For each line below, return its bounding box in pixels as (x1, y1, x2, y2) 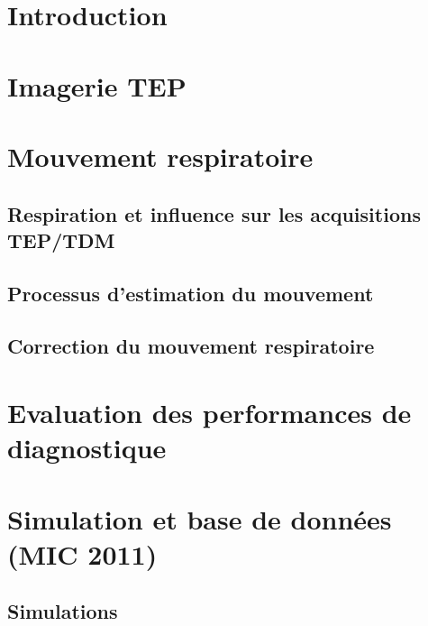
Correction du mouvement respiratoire (7, 332, 375, 360)
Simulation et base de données (7, 500, 392, 537)
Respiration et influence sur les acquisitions (7, 199, 421, 227)
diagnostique (7, 429, 167, 466)
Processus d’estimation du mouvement (7, 279, 374, 307)
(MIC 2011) (7, 535, 158, 572)
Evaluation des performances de (7, 394, 412, 431)
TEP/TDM (7, 226, 115, 253)
